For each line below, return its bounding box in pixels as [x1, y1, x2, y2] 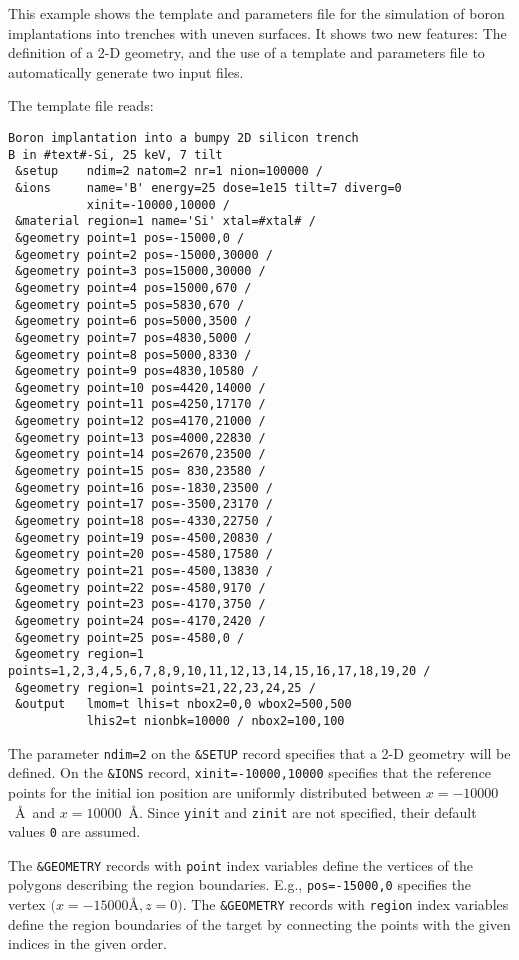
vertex [8, 894, 46, 915]
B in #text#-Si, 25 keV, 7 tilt [8, 147, 223, 162]
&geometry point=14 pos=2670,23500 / [15, 447, 266, 462]
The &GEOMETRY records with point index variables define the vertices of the [8, 854, 474, 875]
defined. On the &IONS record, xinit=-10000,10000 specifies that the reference [8, 762, 492, 783]
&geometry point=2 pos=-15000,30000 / [15, 247, 273, 262]
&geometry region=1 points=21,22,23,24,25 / [15, 680, 316, 695]
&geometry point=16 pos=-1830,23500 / [15, 480, 273, 495]
